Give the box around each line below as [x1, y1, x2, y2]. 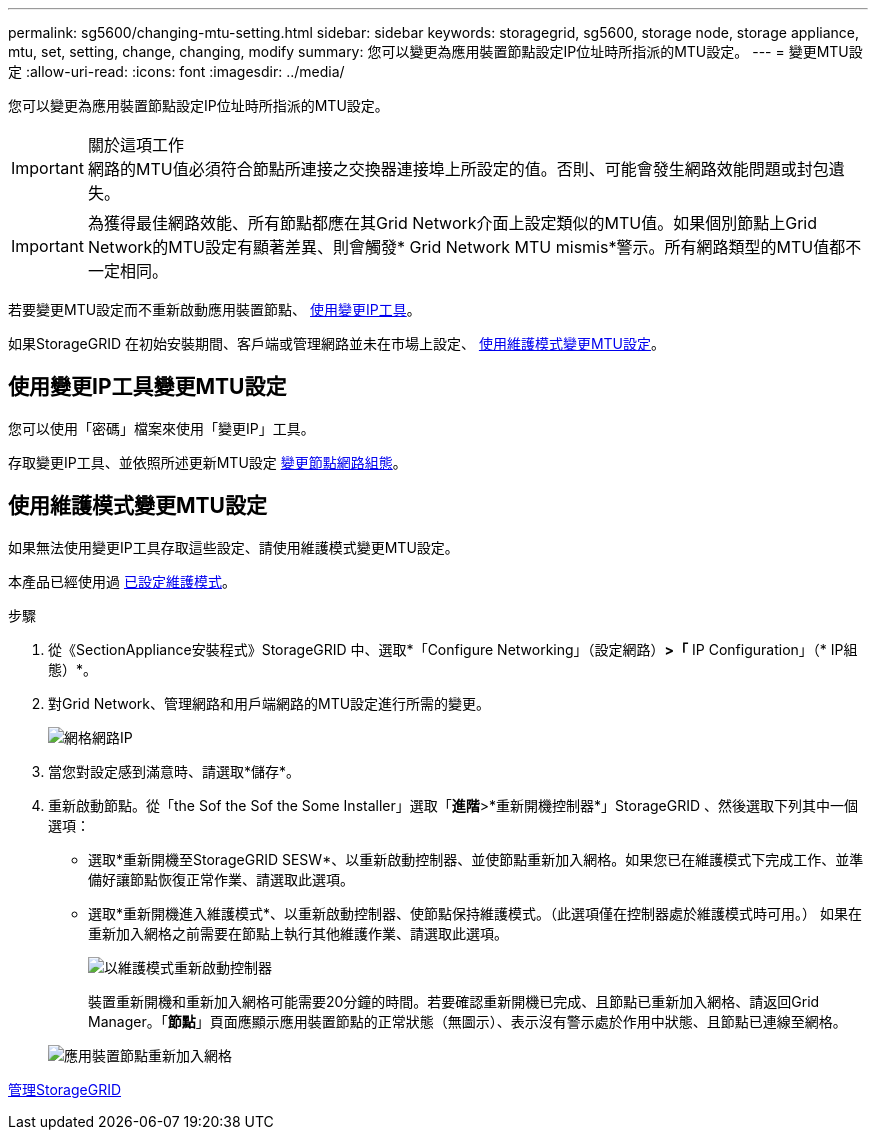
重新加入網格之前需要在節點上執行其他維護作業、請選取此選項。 [88, 924, 508, 942]
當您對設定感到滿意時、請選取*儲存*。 [48, 762, 301, 780]
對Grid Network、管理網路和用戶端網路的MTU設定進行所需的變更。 [48, 694, 491, 712]
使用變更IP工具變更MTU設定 [8, 374, 287, 400]
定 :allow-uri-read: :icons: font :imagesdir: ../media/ [8, 63, 345, 80]
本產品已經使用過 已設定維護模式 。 [8, 572, 236, 590]
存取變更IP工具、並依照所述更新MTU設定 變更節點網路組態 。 [8, 453, 407, 471]
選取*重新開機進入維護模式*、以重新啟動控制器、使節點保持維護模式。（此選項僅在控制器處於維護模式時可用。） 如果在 [88, 904, 862, 922]
